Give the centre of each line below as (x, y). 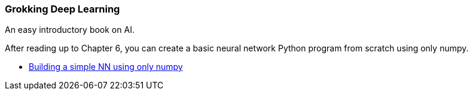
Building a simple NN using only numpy (106, 67)
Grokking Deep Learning (62, 9)
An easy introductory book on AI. (70, 30)
